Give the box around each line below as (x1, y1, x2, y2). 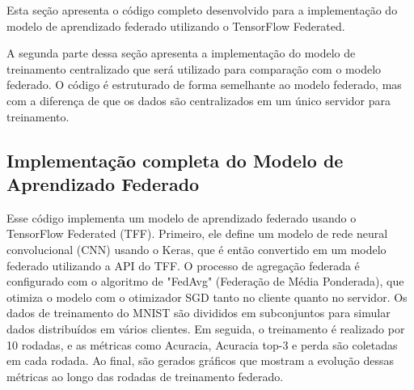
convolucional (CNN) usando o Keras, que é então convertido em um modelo (6, 240, 387, 257)
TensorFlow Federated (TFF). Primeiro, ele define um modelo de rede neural (6, 225, 388, 242)
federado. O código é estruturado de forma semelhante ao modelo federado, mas (6, 76, 402, 93)
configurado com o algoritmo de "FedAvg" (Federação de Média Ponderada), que (6, 273, 404, 290)
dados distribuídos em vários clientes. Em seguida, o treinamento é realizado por (6, 320, 405, 337)
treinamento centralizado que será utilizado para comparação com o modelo (6, 60, 382, 77)
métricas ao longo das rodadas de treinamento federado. (6, 367, 284, 384)
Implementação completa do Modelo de (6, 147, 344, 172)
